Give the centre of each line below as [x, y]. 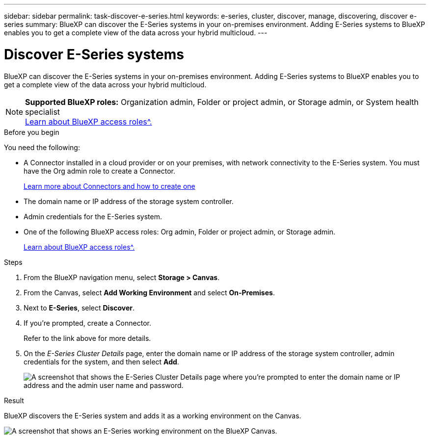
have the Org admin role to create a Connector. [99, 171]
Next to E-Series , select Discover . [79, 308]
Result [14, 400]
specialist [43, 112]
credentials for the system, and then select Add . [101, 362]
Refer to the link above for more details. [87, 338]
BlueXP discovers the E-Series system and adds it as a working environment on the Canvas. [153, 415]
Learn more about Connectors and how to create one [109, 186]
